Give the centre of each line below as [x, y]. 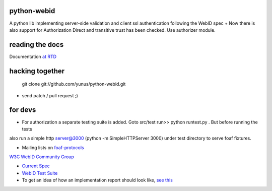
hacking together [37, 71]
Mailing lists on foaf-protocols [53, 147]
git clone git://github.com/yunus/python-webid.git [74, 84]
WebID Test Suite [40, 173]
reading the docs [37, 45]
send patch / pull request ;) [50, 95]
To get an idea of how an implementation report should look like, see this [97, 180]
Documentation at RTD [33, 56]
